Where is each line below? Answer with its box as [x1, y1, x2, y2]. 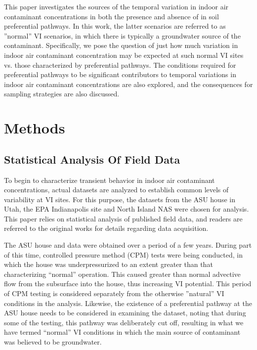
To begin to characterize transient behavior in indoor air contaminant [4, 175, 215, 185]
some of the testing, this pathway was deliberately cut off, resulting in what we [4, 317, 244, 327]
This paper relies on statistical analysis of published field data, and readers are [4, 213, 243, 223]
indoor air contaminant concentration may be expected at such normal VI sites [4, 49, 244, 60]
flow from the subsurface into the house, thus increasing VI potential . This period [4, 278, 252, 289]
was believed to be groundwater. [4, 337, 102, 347]
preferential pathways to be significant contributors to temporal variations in [4, 69, 236, 80]
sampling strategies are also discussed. [4, 88, 120, 99]
